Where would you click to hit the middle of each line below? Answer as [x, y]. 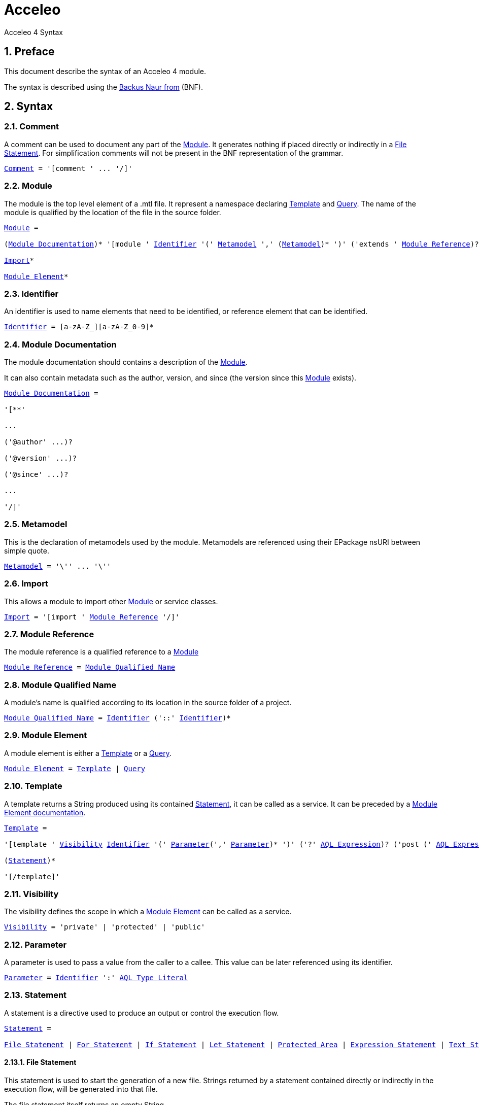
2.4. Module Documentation [60, 344]
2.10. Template [33, 786]
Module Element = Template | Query [75, 768]
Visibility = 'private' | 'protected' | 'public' [105, 927]
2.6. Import [26, 584]
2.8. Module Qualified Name [60, 685]
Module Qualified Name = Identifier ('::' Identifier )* [117, 718]
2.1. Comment [32, 127]
